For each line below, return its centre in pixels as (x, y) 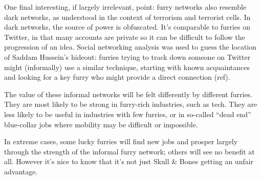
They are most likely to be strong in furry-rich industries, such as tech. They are (131, 104)
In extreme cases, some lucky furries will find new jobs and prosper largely (121, 141)
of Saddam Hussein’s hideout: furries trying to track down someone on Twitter (127, 57)
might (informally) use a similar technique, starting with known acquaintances (127, 67)
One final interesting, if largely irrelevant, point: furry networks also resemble (125, 7)
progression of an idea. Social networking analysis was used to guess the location (130, 47)
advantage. (21, 171)
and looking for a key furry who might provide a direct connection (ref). (117, 77)
